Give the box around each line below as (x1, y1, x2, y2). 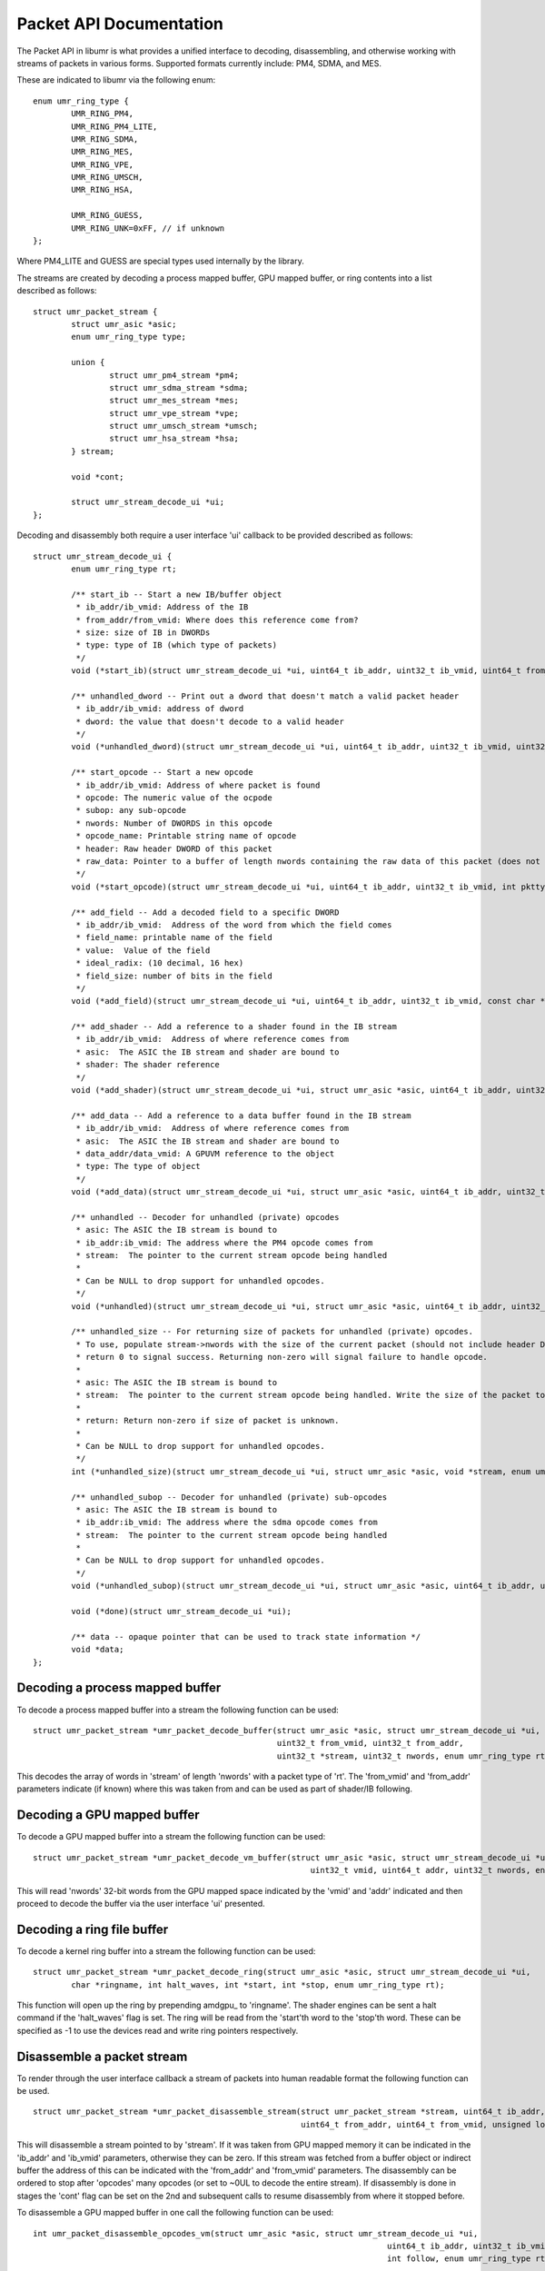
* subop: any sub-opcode (75, 805, 186, 816)
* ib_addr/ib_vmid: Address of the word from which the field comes (75, 919, 392, 930)
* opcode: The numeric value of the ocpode (75, 793, 272, 803)
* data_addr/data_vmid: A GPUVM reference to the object (75, 1148, 335, 1158)
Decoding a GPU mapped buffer (16, 1808, 200, 1823)
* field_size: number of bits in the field (75, 970, 272, 981)
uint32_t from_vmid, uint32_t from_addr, (276, 1738, 464, 1749)
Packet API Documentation (16, 14, 224, 34)
